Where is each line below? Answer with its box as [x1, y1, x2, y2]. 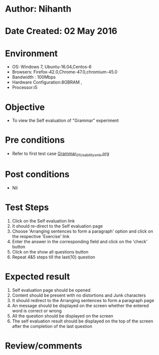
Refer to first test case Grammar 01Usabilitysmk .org [12, 151, 110, 157]
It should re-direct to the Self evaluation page [12, 223, 103, 229]
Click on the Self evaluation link [12, 218, 75, 224]
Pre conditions [5, 135, 65, 146]
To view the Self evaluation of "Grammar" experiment [12, 118, 119, 123]
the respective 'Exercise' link [12, 233, 70, 239]
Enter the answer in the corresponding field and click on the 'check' [12, 238, 148, 244]
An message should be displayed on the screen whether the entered [12, 303, 149, 308]
